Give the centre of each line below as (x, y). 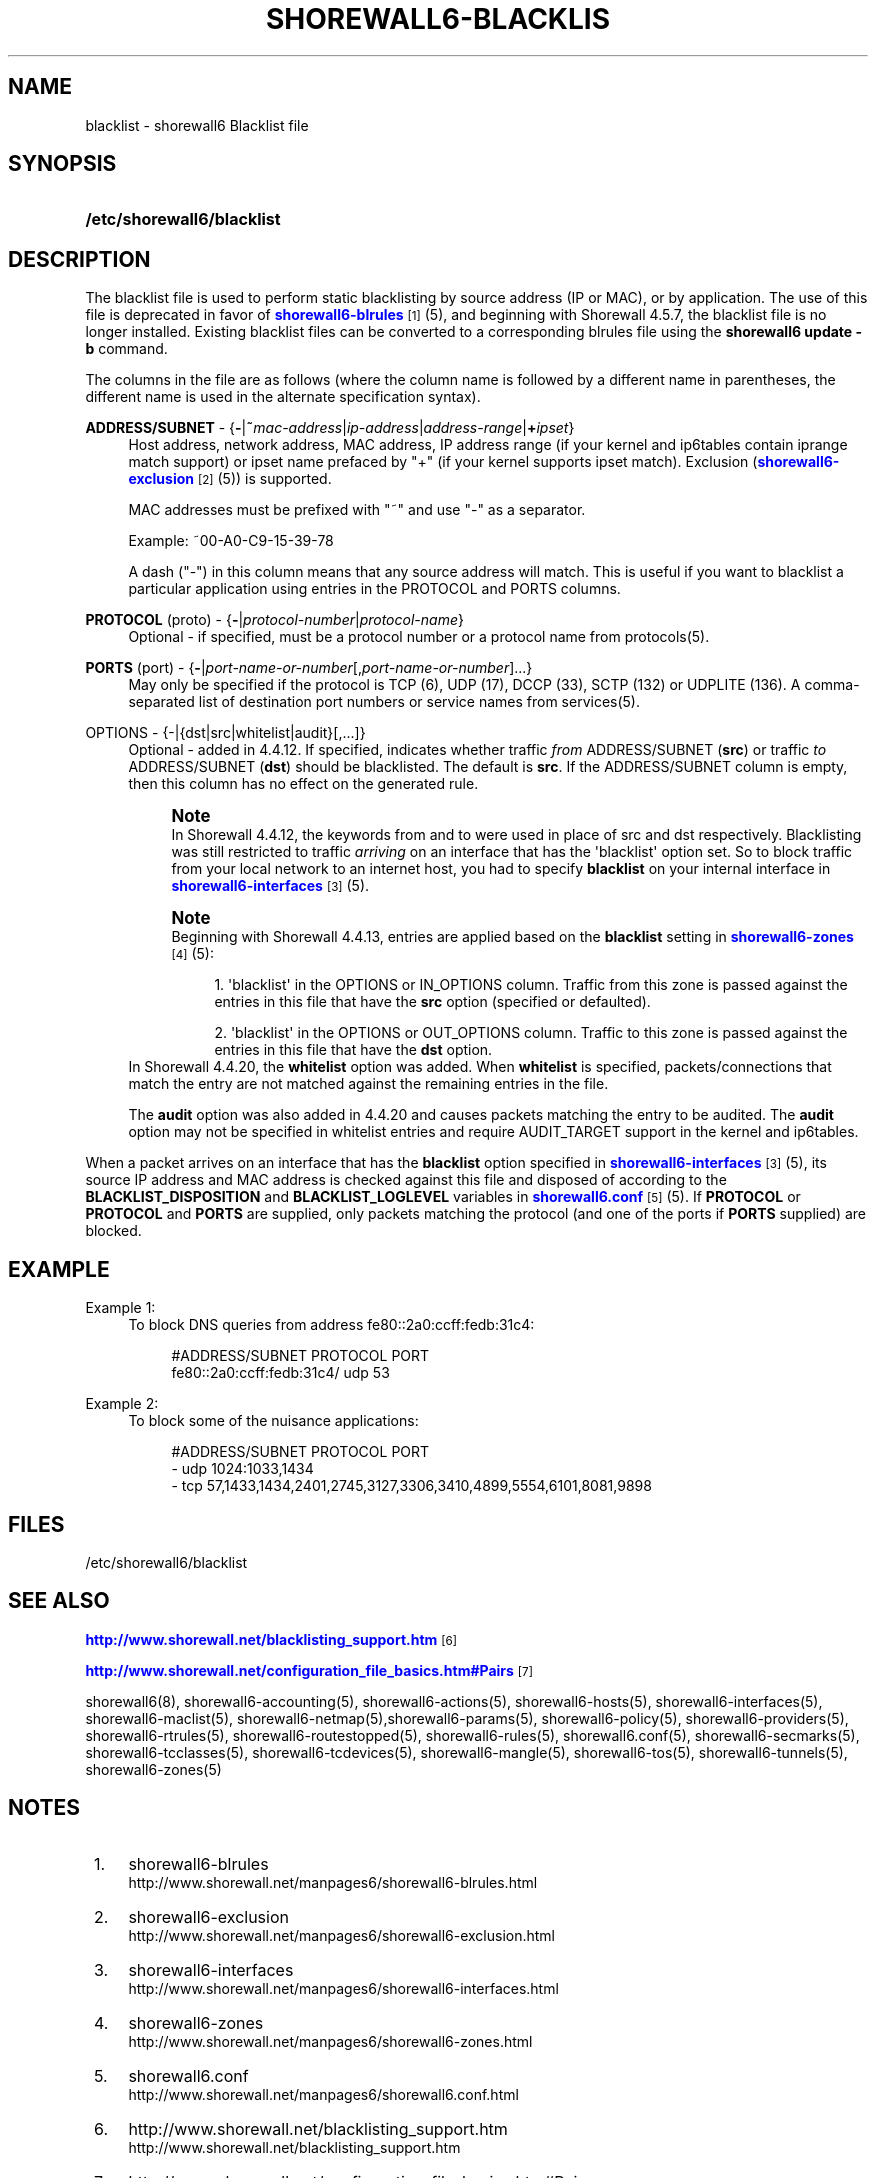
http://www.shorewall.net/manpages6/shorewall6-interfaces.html (343, 1988)
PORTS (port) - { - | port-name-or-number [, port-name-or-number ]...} (309, 668)
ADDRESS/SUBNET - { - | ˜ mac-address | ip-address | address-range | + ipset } (330, 428)
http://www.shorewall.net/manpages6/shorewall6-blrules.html (333, 1882)
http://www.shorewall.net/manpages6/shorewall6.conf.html (323, 2094)
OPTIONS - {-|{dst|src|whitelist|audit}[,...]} (225, 733)
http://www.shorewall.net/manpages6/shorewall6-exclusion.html (341, 1935)
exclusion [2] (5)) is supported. (230, 479)
